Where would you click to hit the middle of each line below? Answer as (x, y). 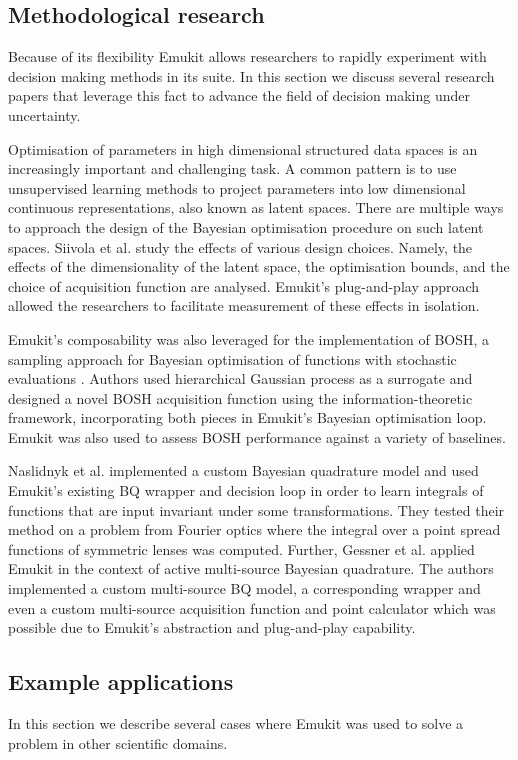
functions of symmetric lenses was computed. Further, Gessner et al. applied (241, 548)
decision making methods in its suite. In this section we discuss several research (251, 75)
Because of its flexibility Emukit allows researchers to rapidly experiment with (247, 56)
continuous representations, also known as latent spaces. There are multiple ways (256, 207)
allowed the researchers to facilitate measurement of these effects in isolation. (244, 305)
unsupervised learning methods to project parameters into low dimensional (237, 187)
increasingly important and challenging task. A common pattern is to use (232, 168)
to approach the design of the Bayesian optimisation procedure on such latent (246, 226)
